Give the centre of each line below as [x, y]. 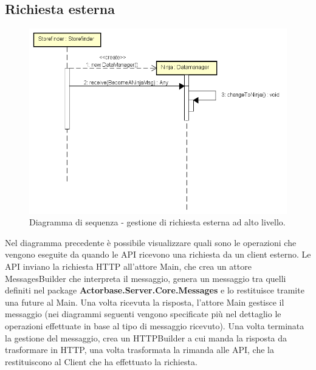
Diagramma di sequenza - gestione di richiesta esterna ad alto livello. [157, 222]
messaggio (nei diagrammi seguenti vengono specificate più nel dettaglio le [143, 314]
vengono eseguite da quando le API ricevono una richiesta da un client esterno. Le [158, 254]
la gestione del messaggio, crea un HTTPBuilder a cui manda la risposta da [146, 337]
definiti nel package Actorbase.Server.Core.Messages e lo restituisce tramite [155, 290]
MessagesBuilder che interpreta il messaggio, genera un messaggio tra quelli [146, 278]
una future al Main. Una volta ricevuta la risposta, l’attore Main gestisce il [145, 302]
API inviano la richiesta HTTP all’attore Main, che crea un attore [128, 266]
